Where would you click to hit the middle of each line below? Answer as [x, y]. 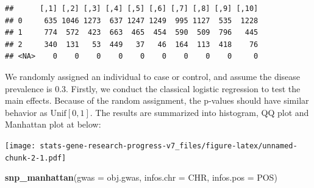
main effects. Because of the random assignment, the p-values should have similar [157, 100]
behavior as [26, 112]
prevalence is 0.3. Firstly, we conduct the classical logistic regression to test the [153, 88]
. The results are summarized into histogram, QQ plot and [199, 112]
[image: [20, 146]
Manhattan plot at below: [53, 124]
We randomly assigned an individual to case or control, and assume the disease [153, 76]
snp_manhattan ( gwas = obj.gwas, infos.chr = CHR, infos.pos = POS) [141, 177]
